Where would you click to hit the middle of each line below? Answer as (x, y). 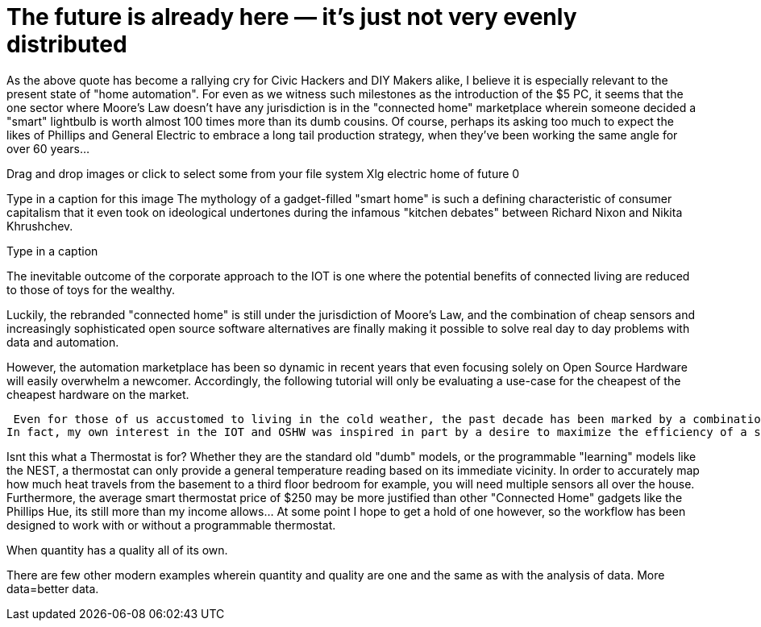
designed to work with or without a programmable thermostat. (171, 525)
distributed (67, 44)
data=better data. (53, 588)
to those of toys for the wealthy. (91, 289)
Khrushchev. (40, 226)
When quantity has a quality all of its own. (117, 550)
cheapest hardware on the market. (98, 394)
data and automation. (63, 342)
